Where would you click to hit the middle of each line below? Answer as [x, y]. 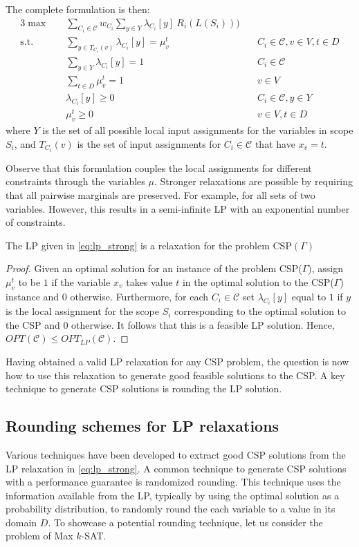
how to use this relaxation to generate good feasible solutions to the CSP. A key [175, 375]
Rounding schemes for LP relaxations [142, 426]
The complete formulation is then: [78, 9]
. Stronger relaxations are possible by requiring [254, 181]
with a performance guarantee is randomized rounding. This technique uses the [173, 482]
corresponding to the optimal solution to [260, 311]
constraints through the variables [75, 181]
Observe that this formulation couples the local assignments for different [159, 167]
